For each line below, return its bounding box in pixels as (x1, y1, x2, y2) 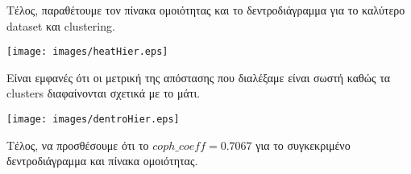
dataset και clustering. (6, 17, 115, 34)
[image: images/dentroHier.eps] (6, 114, 180, 126)
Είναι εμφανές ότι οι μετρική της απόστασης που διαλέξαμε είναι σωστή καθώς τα (6, 68, 391, 85)
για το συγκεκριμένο (255, 136, 351, 153)
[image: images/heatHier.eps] (6, 46, 168, 58)
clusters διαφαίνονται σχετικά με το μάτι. (6, 85, 201, 101)
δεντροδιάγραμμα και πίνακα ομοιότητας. (6, 152, 198, 169)
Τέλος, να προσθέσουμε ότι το (6, 136, 149, 153)
